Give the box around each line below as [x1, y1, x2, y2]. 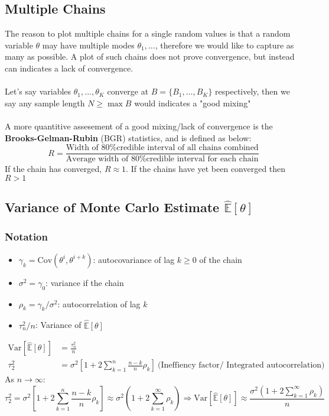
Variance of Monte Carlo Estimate [5, 198, 220, 216]
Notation [5, 229, 48, 243]
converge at [107, 85, 149, 97]
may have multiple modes [42, 38, 135, 51]
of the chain [199, 253, 242, 265]
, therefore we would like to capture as [155, 38, 294, 51]
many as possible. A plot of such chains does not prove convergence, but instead [5, 50, 295, 63]
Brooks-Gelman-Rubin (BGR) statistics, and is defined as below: [5, 131, 252, 144]
